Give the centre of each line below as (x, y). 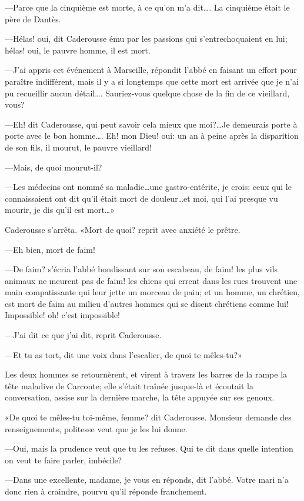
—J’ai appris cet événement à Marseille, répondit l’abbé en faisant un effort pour (151, 70)
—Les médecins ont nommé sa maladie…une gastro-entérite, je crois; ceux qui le (148, 187)
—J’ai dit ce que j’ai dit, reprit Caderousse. (83, 335)
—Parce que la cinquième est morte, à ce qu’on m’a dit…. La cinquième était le (147, 7)
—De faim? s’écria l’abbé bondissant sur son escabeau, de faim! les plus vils (141, 269)
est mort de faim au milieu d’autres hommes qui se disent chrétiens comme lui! (147, 303)
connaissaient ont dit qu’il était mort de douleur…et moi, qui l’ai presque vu (141, 198)
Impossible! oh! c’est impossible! (62, 315)
